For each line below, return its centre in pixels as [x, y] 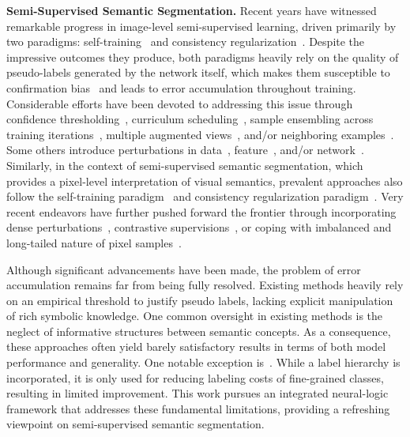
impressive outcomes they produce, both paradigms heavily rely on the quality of [203, 57]
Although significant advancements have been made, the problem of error [184, 269]
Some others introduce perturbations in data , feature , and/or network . [185, 150]
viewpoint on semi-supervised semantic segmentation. [135, 424]
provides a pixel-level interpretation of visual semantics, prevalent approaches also [205, 181]
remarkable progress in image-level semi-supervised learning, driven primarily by [201, 26]
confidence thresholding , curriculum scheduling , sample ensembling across [190, 119]
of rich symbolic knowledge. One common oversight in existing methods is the [195, 316]
